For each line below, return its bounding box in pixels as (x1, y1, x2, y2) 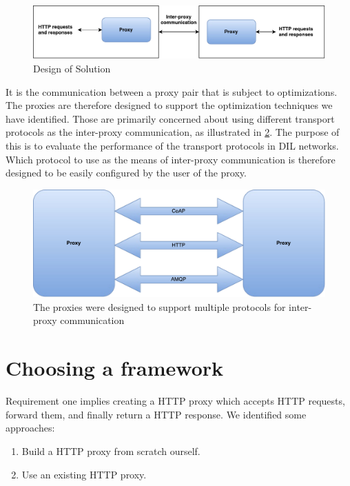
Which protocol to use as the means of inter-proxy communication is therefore (6, 152, 336, 166)
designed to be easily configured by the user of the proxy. (6, 165, 247, 180)
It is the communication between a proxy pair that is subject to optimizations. (6, 84, 338, 99)
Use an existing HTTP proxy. (21, 467, 147, 481)
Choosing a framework (6, 354, 224, 382)
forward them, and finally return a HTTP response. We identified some (6, 407, 307, 421)
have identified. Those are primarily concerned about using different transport (6, 111, 335, 125)
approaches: (6, 421, 55, 435)
